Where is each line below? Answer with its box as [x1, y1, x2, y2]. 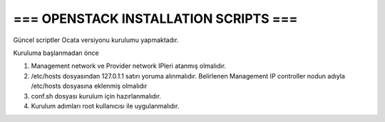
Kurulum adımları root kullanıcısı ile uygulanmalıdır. [31, 101, 180, 110]
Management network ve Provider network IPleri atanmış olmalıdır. [31, 61, 227, 71]
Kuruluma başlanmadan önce [13, 49, 99, 57]
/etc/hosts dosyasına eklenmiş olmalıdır [31, 82, 148, 91]
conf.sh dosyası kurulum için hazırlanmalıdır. [31, 91, 162, 100]
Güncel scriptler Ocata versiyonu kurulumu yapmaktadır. [13, 36, 179, 44]
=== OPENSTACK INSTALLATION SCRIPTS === [13, 11, 298, 26]
